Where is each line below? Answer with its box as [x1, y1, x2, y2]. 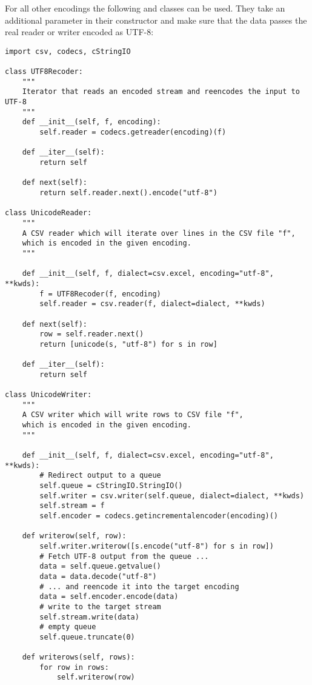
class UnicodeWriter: [5, 390, 92, 399]
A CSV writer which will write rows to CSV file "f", [22, 410, 244, 419]
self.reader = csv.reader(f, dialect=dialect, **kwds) [39, 299, 265, 309]
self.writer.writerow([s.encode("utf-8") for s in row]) [39, 541, 274, 550]
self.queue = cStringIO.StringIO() [39, 481, 183, 490]
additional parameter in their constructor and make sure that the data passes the [5, 13, 307, 26]
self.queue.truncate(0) [39, 632, 135, 641]
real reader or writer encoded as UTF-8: [5, 25, 154, 38]
